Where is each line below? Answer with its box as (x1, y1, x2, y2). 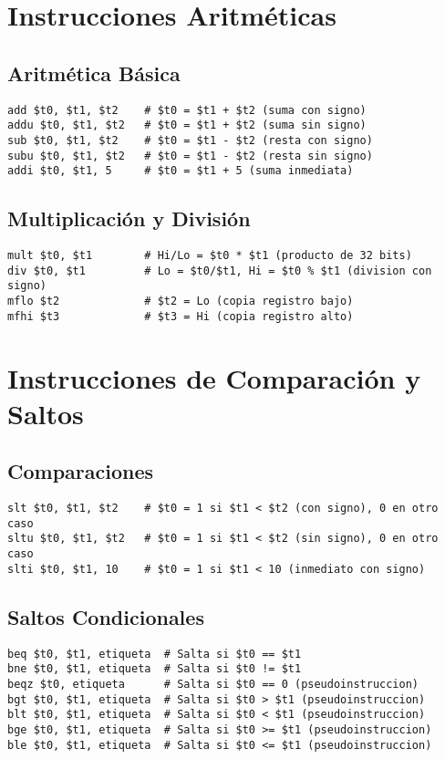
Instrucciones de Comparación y (7, 359, 421, 396)
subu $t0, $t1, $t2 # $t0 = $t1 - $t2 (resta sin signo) (7, 149, 373, 162)
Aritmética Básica (7, 58, 181, 87)
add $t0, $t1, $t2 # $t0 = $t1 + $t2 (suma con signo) (7, 103, 367, 117)
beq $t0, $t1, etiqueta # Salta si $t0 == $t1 (7, 647, 302, 660)
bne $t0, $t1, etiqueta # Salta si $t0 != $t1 (7, 662, 302, 676)
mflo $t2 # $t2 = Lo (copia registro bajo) (7, 295, 354, 308)
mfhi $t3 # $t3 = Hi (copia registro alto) (7, 309, 354, 323)
